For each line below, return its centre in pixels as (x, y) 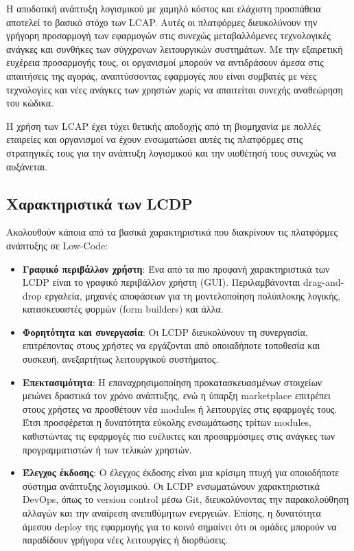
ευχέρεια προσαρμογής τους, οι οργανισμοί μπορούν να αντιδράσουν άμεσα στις (165, 62)
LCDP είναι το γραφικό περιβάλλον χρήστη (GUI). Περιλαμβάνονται (161, 282)
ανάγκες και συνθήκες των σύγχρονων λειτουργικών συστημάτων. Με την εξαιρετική (175, 48)
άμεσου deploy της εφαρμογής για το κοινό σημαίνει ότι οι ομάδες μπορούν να (179, 526)
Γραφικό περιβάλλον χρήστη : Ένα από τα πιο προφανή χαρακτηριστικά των (176, 268)
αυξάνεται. (27, 166)
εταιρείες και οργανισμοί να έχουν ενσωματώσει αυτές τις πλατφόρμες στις (155, 139)
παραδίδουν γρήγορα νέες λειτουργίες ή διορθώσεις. (125, 540)
